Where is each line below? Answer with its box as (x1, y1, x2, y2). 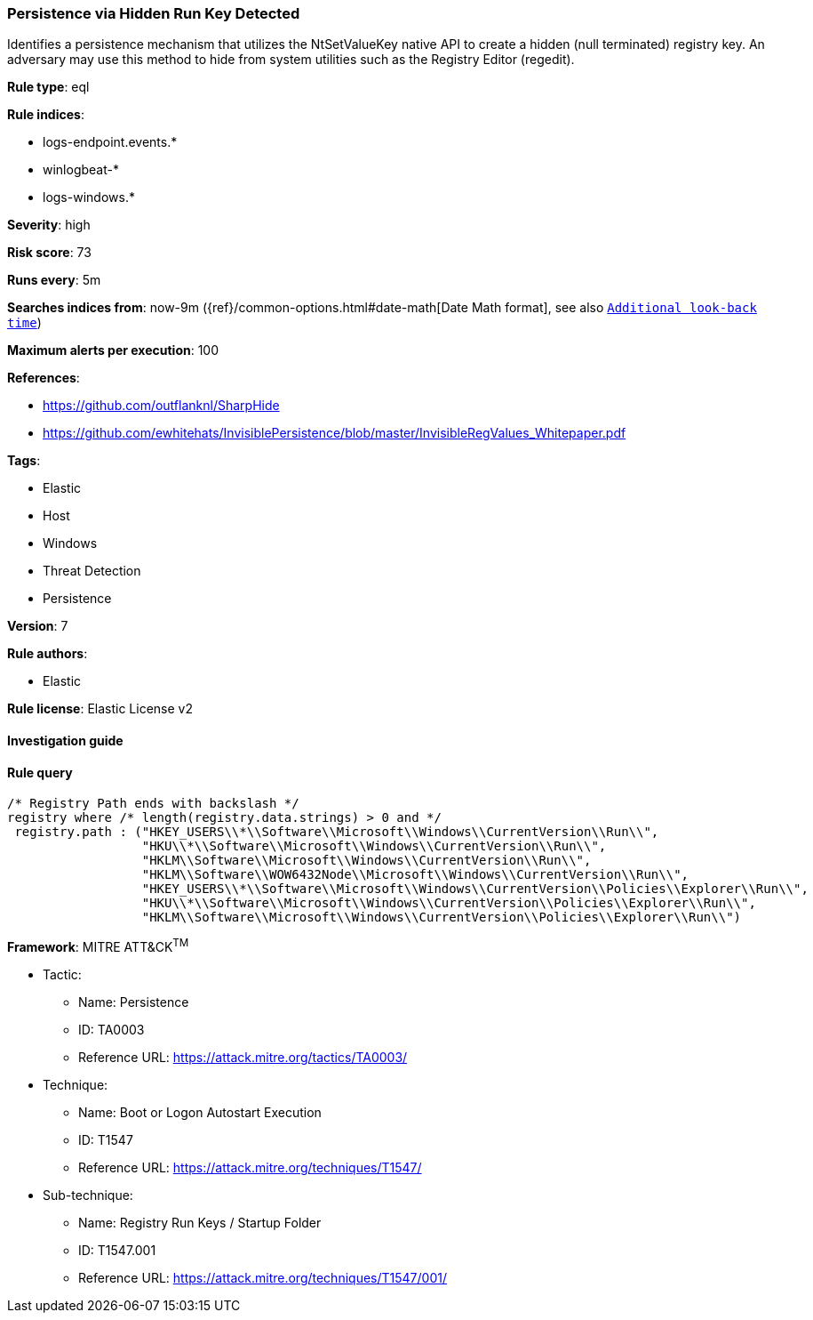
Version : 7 (7, 618, 68, 634)
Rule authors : (7, 646, 88, 662)
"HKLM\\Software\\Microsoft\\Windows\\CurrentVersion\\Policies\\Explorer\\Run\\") (141, 910, 742, 925)
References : (7, 370, 80, 386)
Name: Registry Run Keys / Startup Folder (78, 1214, 322, 1230)
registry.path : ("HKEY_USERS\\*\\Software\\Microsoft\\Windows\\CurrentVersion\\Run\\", (14, 825, 659, 840)
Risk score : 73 (7, 245, 92, 261)
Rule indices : (7, 107, 84, 123)
